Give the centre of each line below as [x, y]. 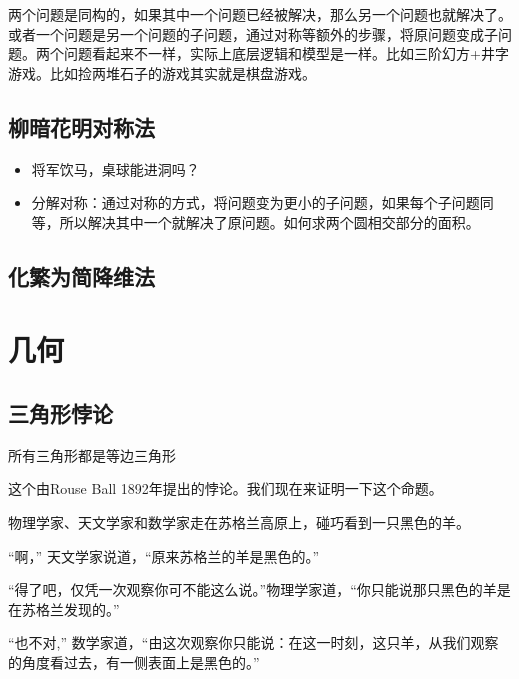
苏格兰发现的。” [70, 608]
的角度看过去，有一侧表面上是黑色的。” [134, 661]
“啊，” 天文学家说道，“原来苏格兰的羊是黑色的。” [164, 555]
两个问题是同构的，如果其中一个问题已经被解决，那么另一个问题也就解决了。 [260, 14]
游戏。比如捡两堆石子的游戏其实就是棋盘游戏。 [162, 72]
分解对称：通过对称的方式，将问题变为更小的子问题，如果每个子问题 [255, 202]
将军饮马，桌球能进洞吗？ [115, 168]
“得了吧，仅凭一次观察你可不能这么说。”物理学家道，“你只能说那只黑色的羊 [252, 589]
